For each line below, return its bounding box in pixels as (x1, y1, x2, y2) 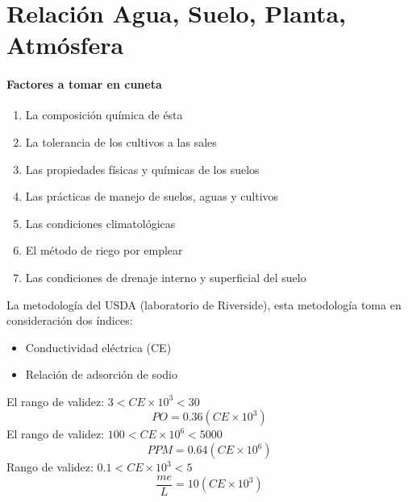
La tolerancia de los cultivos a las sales (25, 133, 217, 150)
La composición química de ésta (25, 106, 183, 123)
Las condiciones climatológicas (25, 214, 176, 231)
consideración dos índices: (6, 312, 133, 329)
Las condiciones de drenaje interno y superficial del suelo (25, 268, 306, 285)
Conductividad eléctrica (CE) (25, 338, 172, 355)
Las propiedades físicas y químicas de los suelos (25, 160, 260, 177)
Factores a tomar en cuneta (6, 76, 162, 93)
